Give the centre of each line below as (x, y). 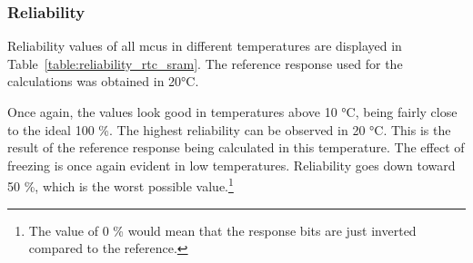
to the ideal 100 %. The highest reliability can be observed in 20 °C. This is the (229, 129)
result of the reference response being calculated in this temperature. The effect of (236, 147)
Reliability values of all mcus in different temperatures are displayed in (205, 46)
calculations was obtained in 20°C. (103, 81)
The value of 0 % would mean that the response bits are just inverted (222, 230)
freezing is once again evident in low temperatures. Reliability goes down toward (231, 165)
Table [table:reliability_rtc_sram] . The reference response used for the (205, 63)
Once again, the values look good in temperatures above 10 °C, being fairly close (232, 112)
